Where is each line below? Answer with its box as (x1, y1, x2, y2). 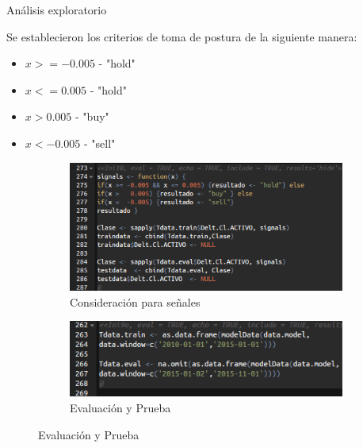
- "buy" (75, 108, 109, 125)
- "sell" (83, 134, 116, 151)
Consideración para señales (70, 293, 201, 310)
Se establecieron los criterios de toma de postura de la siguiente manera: (6, 28, 357, 44)
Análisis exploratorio (6, 2, 107, 17)
